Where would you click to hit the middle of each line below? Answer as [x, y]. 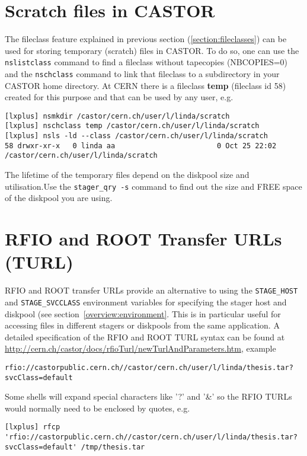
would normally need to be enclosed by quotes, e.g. [97, 408]
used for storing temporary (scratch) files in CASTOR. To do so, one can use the [152, 50]
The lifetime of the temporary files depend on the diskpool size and [127, 175]
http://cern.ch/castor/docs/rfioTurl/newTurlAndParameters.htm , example [140, 348]
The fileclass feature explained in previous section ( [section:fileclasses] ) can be [146, 39]
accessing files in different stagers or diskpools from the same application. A [142, 325]
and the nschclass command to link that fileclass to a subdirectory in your [142, 73]
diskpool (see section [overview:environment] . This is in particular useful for [143, 313]
